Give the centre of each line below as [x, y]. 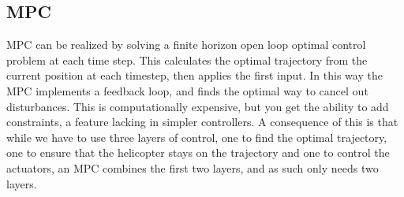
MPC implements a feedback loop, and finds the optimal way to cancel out [187, 90]
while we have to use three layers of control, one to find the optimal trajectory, [197, 137]
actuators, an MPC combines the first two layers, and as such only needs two [193, 167]
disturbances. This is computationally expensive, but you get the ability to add [198, 106]
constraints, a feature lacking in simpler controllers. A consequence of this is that [202, 122]
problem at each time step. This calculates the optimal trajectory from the [187, 59]
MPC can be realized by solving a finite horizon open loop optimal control [186, 45]
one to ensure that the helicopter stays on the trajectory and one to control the [198, 152]
